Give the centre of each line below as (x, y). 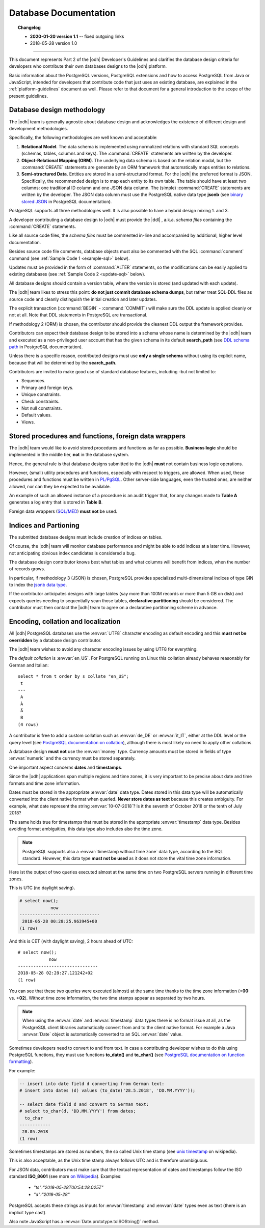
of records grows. (27, 569)
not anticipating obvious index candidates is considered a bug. (72, 553)
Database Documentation (62, 13)
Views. (28, 422)
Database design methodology (57, 110)
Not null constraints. (42, 408)
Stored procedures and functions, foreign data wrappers (97, 436)
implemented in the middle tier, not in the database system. (69, 455)
